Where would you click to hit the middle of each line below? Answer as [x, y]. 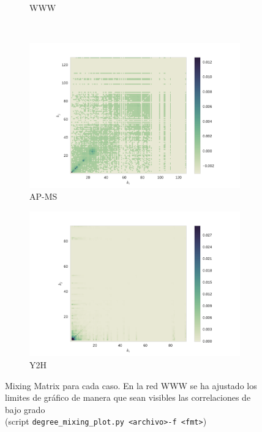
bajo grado [25, 409]
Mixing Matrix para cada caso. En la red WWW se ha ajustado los [131, 385]
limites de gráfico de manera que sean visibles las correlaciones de [128, 397]
